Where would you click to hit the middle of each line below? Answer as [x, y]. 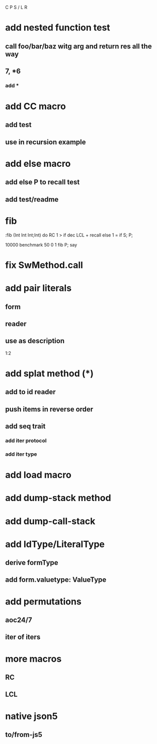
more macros [33, 659]
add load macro [38, 475]
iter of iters [23, 637]
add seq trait [25, 426]
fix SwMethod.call [44, 265]
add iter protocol [26, 441]
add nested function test [58, 28]
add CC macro [36, 107]
